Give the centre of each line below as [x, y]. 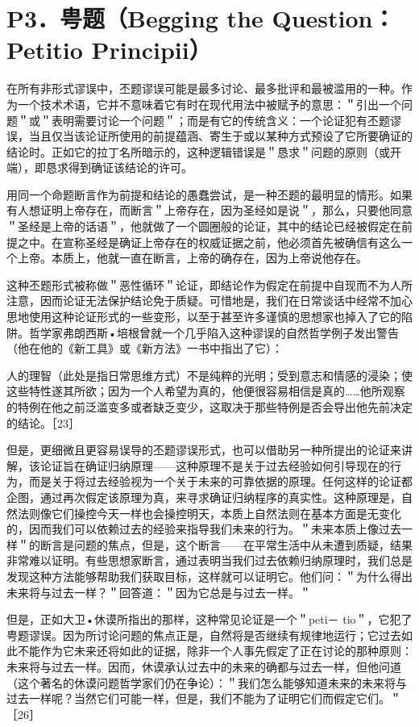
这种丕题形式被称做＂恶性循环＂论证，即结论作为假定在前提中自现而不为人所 [209, 284]
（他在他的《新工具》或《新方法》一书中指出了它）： [145, 348]
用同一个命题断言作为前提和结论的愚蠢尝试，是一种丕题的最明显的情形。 [198, 194]
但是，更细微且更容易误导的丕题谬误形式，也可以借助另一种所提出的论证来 [204, 450]
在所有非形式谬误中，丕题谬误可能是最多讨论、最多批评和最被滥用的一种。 [204, 88]
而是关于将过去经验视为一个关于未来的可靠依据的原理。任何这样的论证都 [220, 481]
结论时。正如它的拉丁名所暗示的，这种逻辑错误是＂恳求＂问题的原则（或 [198, 151]
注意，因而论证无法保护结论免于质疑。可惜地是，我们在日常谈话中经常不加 [204, 301]
